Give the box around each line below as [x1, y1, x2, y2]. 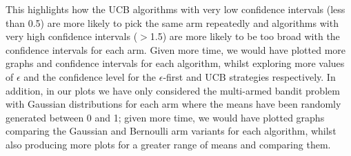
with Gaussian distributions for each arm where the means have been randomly [6, 97, 341, 111]
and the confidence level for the [23, 69, 157, 84]
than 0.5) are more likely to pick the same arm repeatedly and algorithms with [6, 15, 339, 30]
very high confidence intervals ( [6, 29, 138, 43]
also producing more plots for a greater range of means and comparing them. [6, 137, 331, 151]
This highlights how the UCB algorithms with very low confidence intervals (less [6, 2, 345, 16]
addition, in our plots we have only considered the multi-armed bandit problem [6, 83, 340, 97]
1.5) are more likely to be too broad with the [150, 29, 340, 43]
